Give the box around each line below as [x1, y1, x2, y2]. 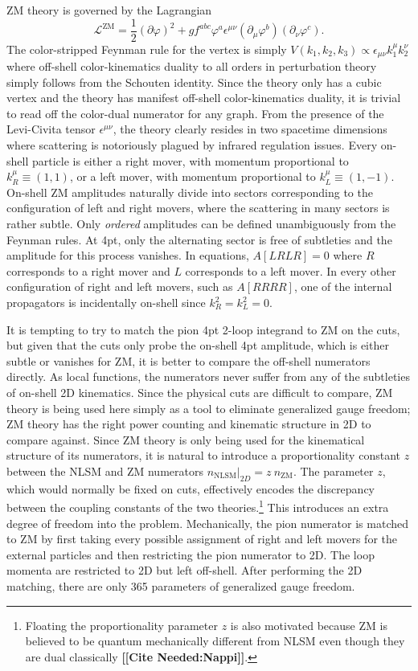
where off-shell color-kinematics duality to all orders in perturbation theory [6, 58, 377, 75]
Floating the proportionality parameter [25, 616, 218, 633]
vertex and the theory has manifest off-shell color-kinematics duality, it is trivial [6, 89, 401, 106]
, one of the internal [293, 278, 392, 295]
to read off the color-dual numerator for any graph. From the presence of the [6, 104, 384, 121]
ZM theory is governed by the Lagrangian [6, 2, 212, 18]
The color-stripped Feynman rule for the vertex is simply [6, 40, 287, 57]
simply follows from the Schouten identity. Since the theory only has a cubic [6, 73, 382, 90]
